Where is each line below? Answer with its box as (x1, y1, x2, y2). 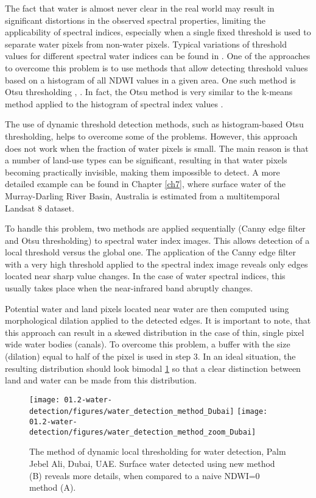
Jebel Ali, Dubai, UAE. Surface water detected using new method (29, 457, 275, 470)
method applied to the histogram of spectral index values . (5, 97, 223, 110)
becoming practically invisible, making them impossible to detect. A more (5, 165, 280, 178)
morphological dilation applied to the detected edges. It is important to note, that (5, 314, 311, 327)
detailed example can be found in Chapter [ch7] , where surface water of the (5, 177, 286, 190)
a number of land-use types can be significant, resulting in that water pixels (5, 154, 287, 166)
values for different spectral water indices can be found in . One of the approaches (5, 49, 311, 62)
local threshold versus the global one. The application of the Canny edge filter (5, 246, 296, 258)
